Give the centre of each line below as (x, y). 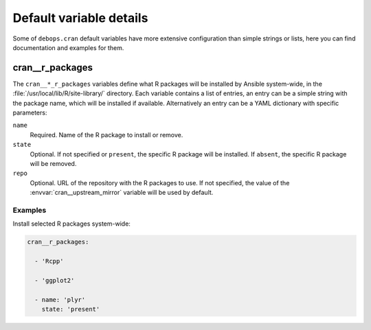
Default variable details (80, 18)
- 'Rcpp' (49, 261)
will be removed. (53, 163)
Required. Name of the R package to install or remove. (106, 134)
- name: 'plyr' (60, 299)
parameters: (30, 113)
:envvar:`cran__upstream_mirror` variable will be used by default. (122, 193)
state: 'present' (71, 309)
